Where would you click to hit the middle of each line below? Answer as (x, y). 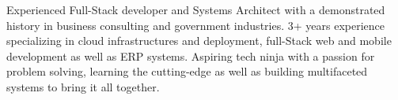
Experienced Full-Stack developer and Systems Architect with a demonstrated (196, 9)
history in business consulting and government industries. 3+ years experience (195, 25)
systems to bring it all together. (83, 86)
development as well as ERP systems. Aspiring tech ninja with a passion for (191, 56)
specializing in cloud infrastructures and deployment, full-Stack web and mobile (199, 41)
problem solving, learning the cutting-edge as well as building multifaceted (187, 71)
